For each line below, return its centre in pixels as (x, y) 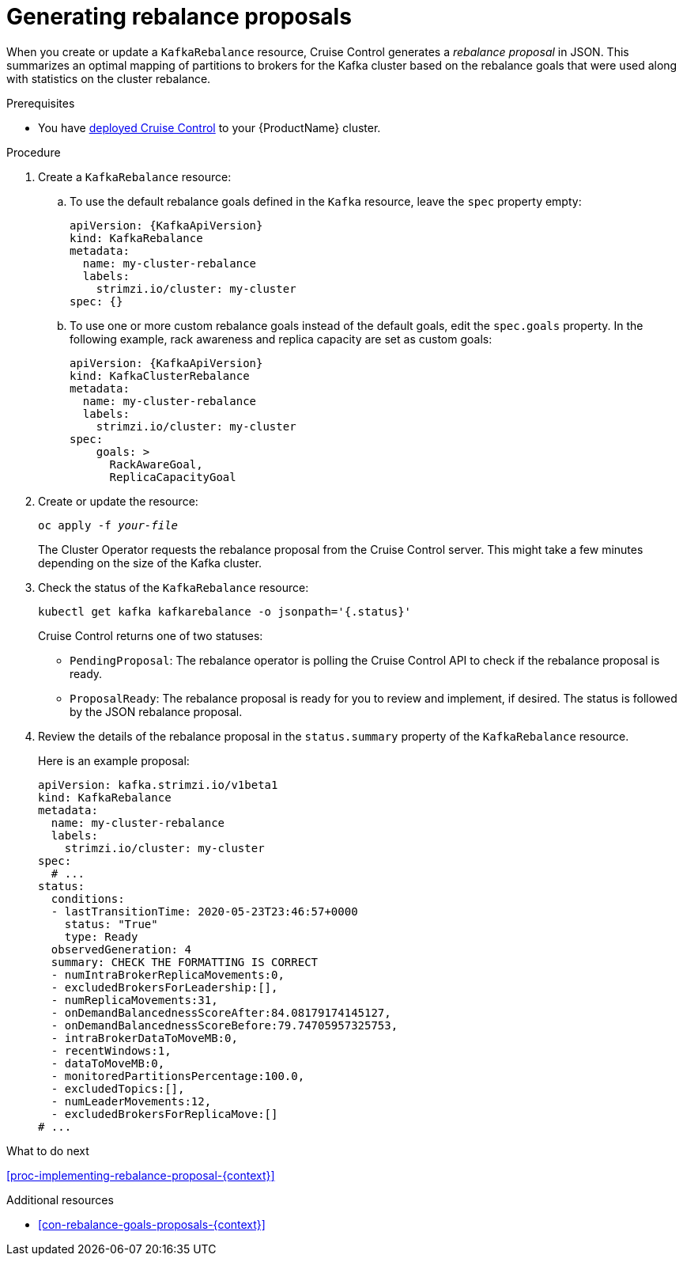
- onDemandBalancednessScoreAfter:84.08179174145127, (221, 1012)
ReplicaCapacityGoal (173, 477)
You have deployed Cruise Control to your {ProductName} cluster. (209, 127)
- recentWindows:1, (111, 1050)
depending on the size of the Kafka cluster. (150, 563)
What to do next (48, 1150)
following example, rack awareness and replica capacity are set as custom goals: (281, 339)
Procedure (34, 152)
